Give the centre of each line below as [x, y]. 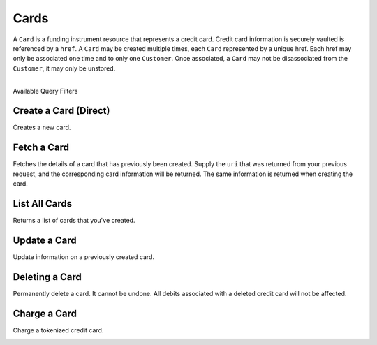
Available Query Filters [45, 91]
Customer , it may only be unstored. [64, 68]
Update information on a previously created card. [84, 257]
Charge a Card [45, 313]
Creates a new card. [42, 127]
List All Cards [43, 204]
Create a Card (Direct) [61, 111]
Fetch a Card [41, 148]
